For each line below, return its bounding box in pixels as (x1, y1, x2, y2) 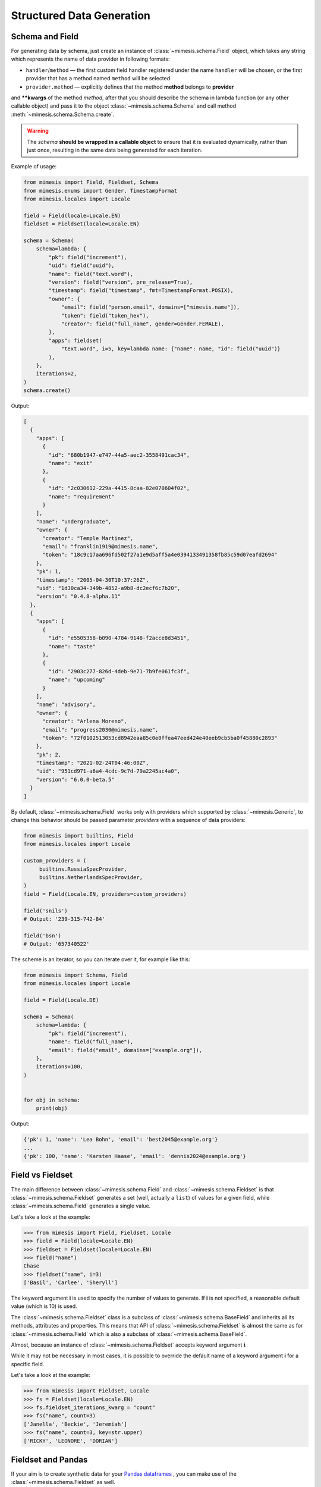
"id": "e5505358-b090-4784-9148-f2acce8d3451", (48, 635, 190, 642)
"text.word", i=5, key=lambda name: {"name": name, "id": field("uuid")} (61, 346, 281, 352)
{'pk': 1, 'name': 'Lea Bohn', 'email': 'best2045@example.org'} (23, 1136, 218, 1143)
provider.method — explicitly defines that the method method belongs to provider (26, 83, 234, 90)
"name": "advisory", (36, 701, 96, 708)
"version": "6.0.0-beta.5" (36, 776, 115, 783)
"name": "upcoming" (48, 676, 105, 683)
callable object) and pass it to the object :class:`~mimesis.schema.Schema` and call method (11, 102, 237, 109)
